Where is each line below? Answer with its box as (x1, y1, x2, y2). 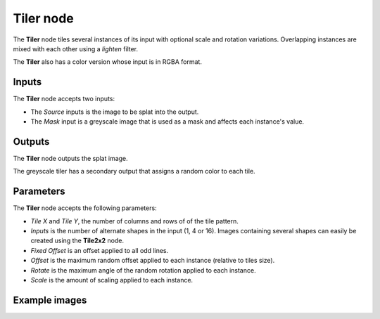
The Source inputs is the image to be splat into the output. (30, 108, 199, 116)
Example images (13, 294, 87, 306)
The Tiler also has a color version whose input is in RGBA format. (13, 58, 202, 66)
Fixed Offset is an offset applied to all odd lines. (30, 246, 169, 254)
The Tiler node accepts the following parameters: (13, 204, 158, 212)
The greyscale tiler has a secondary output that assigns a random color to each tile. (13, 167, 256, 176)
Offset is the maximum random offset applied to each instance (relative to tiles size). (30, 256, 275, 265)
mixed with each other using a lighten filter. (13, 44, 139, 53)
